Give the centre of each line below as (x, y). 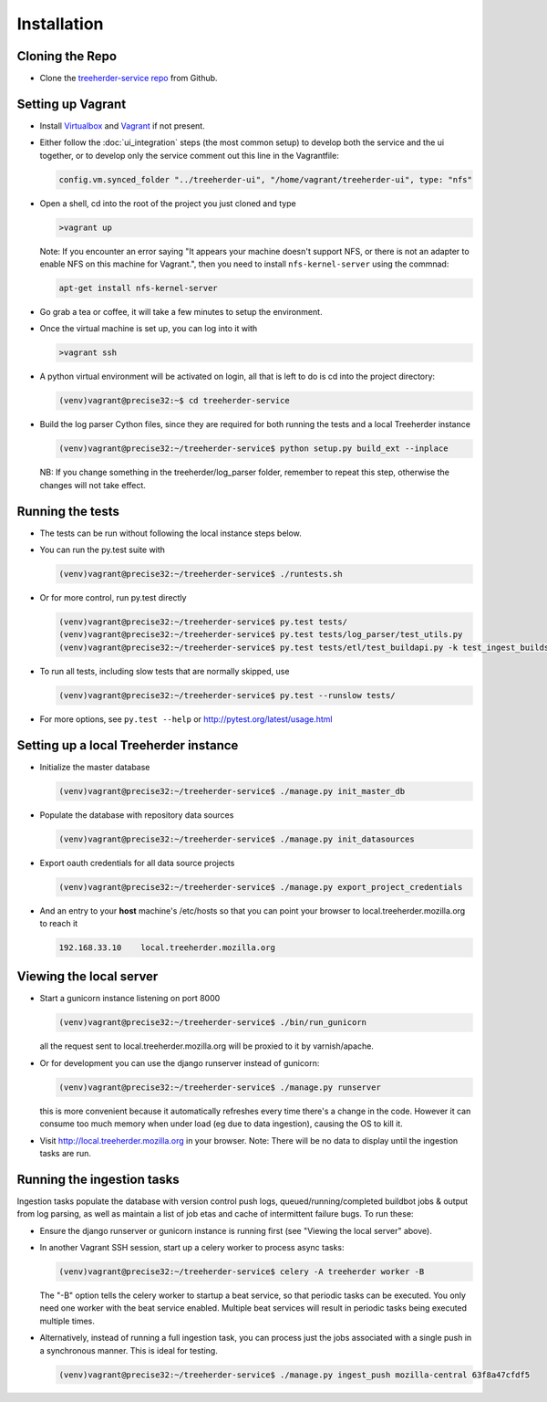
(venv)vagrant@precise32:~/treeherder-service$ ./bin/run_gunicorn (213, 1023)
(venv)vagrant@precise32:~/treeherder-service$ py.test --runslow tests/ (227, 695)
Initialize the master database (95, 767)
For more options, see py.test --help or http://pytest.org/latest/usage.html (186, 719)
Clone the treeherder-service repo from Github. (129, 78)
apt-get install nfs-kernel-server (138, 288)
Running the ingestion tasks (98, 1179)
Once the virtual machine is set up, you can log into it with (149, 329)
